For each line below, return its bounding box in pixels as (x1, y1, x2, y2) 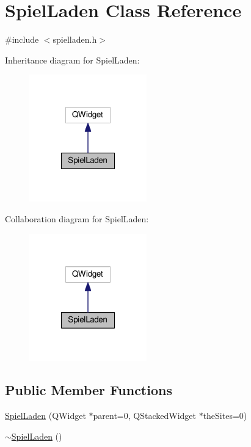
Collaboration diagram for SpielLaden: (5, 212, 149, 225)
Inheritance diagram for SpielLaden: (5, 53, 140, 66)
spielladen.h (53, 33, 97, 46)
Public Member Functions (5, 380, 172, 399)
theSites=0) (203, 409, 247, 422)
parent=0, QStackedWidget (93, 409, 196, 422)
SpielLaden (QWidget (5, 409, 86, 422)
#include (5, 33, 39, 46)
